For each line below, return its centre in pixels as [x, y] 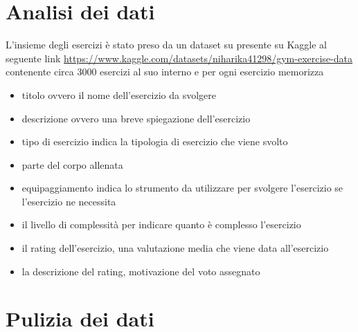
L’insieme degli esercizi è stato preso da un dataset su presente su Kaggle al [167, 45]
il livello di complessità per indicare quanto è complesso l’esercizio [161, 224]
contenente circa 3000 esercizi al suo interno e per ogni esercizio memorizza [165, 72]
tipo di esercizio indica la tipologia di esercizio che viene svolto [155, 141]
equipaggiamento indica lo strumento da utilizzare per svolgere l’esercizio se [182, 188]
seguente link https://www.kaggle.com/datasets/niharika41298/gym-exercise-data [179, 58]
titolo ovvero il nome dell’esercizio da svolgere [119, 94]
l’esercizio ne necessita [69, 201]
